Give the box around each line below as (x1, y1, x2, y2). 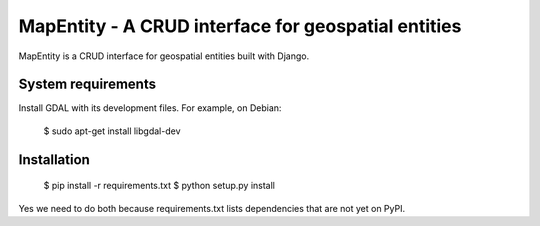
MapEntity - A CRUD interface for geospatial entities (18, 15, 462, 37)
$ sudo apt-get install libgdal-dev (43, 125, 181, 137)
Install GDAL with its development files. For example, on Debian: (18, 102, 282, 114)
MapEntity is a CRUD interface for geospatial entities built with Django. (18, 50, 310, 62)
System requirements (18, 76, 157, 93)
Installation (18, 151, 90, 168)
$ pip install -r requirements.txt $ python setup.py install (43, 180, 275, 192)
